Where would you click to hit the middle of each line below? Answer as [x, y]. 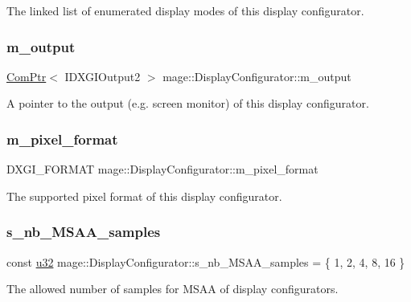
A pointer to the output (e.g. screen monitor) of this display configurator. [188, 103]
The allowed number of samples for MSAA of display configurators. [173, 289]
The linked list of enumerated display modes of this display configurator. [185, 10]
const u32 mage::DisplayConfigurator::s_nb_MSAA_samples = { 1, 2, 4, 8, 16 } [206, 261]
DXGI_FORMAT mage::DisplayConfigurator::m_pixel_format [162, 169]
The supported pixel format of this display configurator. [144, 196]
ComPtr [27, 76]
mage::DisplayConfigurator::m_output [257, 76]
